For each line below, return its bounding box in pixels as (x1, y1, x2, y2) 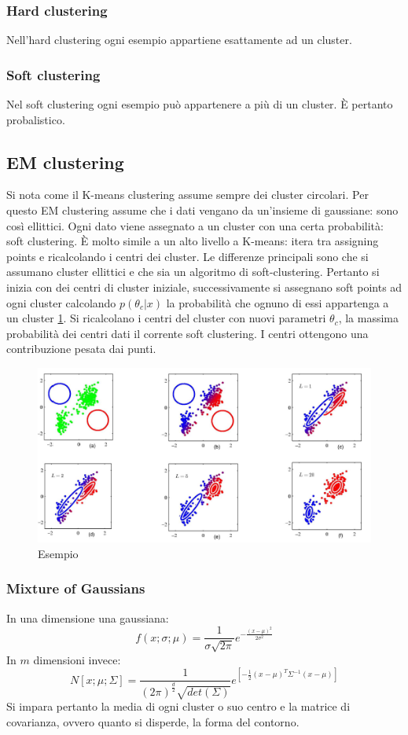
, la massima (338, 310, 399, 326)
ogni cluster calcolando (6, 294, 116, 311)
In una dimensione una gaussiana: (6, 609, 169, 626)
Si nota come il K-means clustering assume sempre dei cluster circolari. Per (6, 186, 369, 203)
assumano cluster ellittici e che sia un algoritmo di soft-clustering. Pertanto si (6, 263, 380, 280)
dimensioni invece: (33, 651, 121, 667)
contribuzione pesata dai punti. (6, 340, 156, 357)
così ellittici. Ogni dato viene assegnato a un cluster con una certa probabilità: (6, 217, 384, 233)
